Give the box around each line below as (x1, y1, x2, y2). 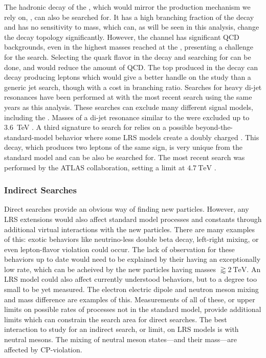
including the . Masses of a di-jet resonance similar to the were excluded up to (4, 111, 250, 122)
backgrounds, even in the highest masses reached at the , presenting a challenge (4, 41, 254, 52)
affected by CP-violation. (4, 344, 82, 354)
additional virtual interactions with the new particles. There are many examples (4, 223, 255, 234)
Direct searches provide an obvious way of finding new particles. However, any (4, 204, 249, 214)
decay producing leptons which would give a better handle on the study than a (4, 72, 251, 82)
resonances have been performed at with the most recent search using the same (4, 92, 252, 102)
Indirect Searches (4, 184, 77, 196)
